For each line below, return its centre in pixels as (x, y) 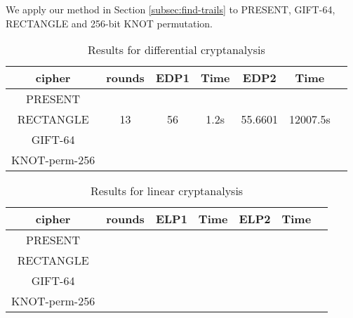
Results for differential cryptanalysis (176, 50)
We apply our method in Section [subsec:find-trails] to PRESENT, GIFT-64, (171, 9)
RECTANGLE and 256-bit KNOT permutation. (109, 23)
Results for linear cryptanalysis (167, 191)
